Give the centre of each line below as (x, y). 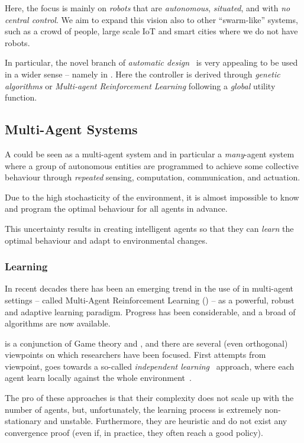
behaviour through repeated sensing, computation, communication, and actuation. (153, 177)
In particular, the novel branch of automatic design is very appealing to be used (151, 62)
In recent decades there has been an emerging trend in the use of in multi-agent (149, 288)
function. (21, 97)
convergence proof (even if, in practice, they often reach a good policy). (134, 432)
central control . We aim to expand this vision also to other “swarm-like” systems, (151, 19)
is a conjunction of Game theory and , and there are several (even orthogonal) (146, 343)
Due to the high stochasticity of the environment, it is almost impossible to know (152, 197)
